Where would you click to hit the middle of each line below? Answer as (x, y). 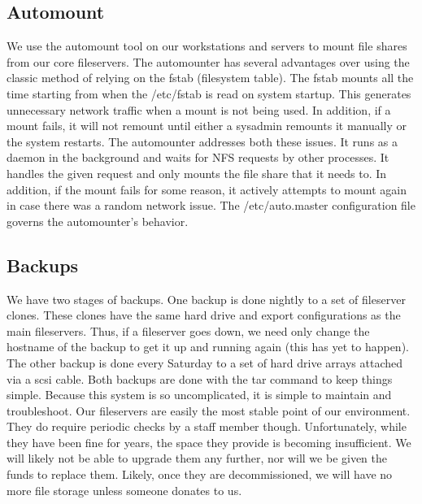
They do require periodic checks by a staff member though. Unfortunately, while (207, 426)
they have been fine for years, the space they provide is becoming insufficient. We (209, 442)
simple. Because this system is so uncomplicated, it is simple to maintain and (199, 395)
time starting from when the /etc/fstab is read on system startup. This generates (209, 93)
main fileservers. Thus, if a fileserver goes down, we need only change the (188, 330)
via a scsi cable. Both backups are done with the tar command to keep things (200, 378)
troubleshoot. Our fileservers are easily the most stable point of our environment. (209, 410)
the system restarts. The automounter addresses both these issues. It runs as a (202, 141)
